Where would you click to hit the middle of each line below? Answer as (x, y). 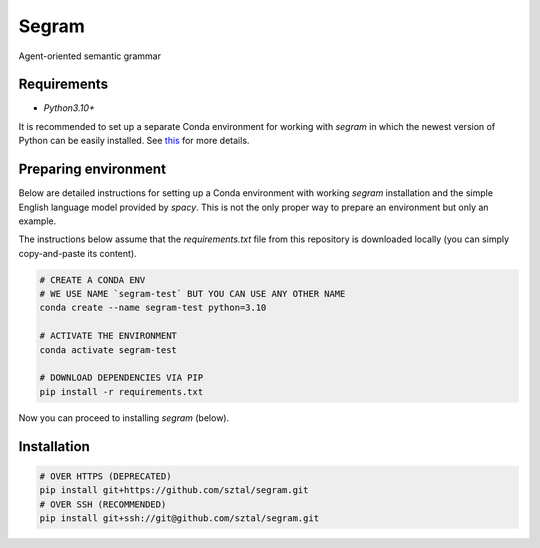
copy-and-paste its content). (77, 253)
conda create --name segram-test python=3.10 (153, 308)
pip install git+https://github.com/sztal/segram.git (174, 490)
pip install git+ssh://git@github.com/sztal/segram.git (179, 518)
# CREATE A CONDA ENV (92, 279)
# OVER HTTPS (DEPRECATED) (105, 476)
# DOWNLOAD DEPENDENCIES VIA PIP (121, 378)
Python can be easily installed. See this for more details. (134, 141)
